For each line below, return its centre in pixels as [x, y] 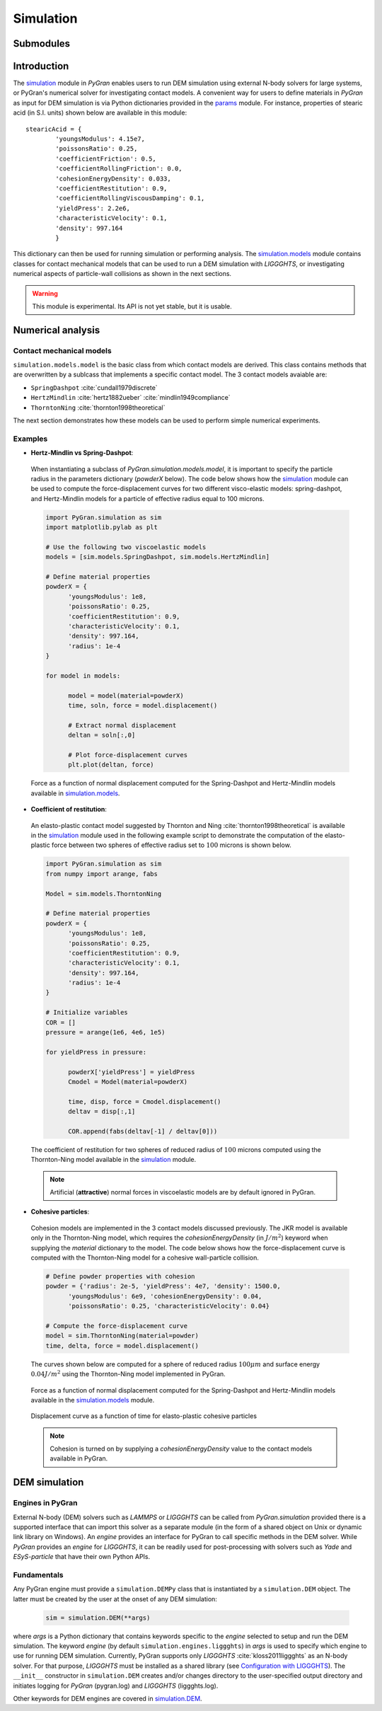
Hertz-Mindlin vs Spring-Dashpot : [82, 453]
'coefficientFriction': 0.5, [106, 159]
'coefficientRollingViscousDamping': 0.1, [130, 198]
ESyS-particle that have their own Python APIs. [82, 1557]
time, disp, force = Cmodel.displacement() [145, 1101]
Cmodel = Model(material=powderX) [128, 1082]
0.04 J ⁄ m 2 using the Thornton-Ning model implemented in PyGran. [128, 1374]
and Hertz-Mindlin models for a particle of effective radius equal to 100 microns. [147, 498]
